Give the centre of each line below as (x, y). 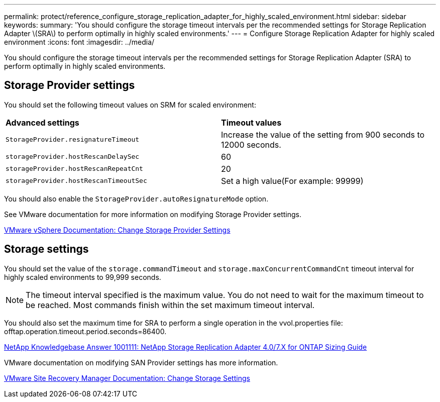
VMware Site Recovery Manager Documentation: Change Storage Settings (127, 378)
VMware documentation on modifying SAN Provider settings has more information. (141, 362)
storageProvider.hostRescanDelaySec (73, 157)
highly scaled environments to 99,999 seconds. (83, 277)
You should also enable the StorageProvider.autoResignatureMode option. (136, 198)
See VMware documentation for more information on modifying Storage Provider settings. (153, 214)
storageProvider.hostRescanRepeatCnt (74, 169)
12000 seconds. (251, 144)
